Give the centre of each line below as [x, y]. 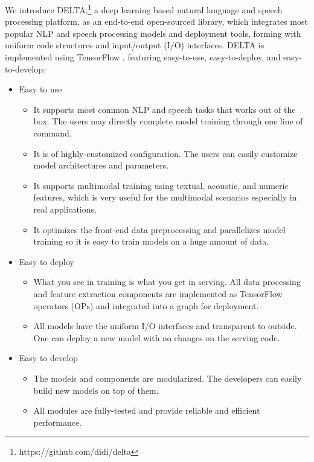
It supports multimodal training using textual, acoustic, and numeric [161, 185]
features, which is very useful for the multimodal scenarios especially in [165, 197]
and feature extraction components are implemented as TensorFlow [158, 293]
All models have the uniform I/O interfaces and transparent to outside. [165, 326]
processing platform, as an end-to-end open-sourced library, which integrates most [156, 21]
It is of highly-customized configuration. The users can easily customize [165, 153]
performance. [58, 422]
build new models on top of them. [96, 390]
